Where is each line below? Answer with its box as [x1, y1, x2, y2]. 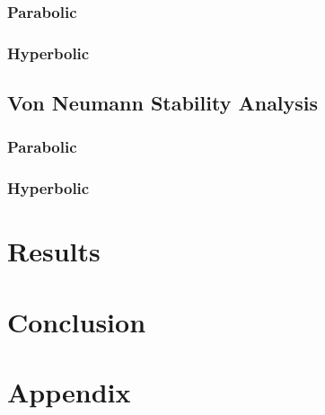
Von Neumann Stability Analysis [7, 89, 319, 117]
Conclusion [7, 303, 146, 340]
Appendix [7, 374, 131, 411]
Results [7, 233, 101, 269]
